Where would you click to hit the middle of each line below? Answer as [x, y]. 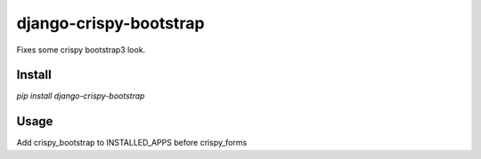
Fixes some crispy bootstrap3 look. [81, 50]
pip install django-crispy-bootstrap [81, 96]
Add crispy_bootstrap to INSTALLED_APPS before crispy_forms [132, 143]
